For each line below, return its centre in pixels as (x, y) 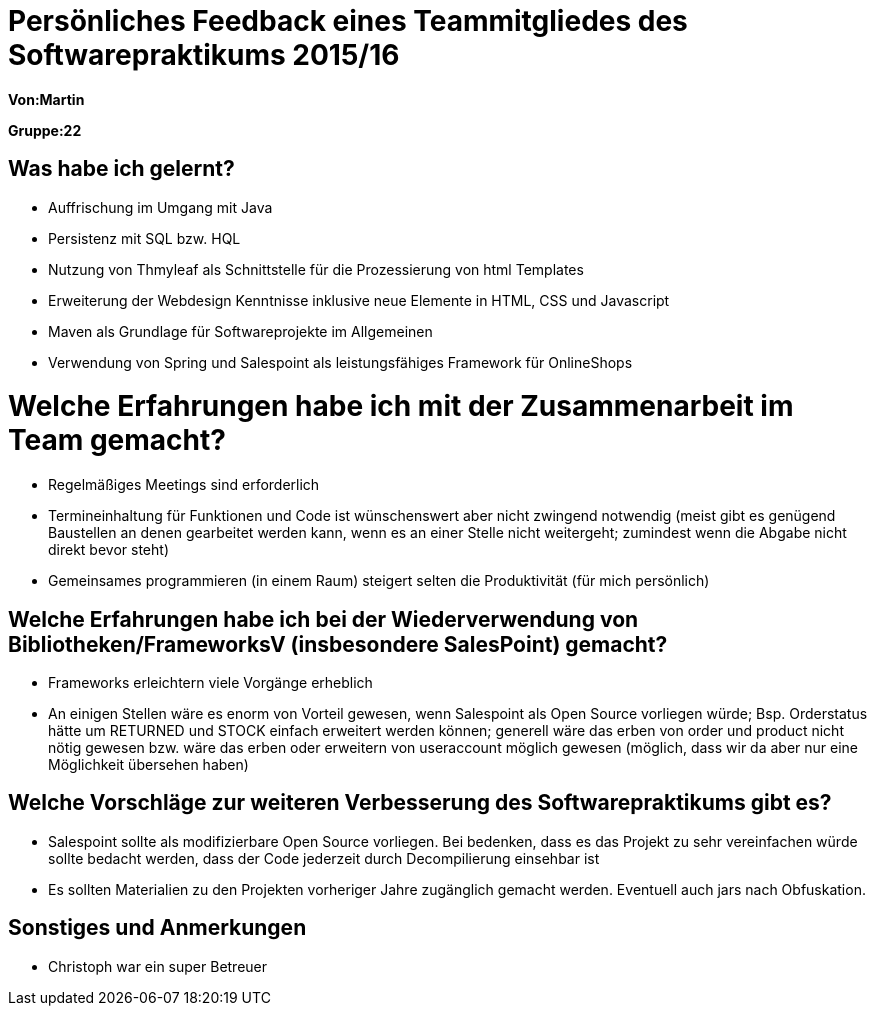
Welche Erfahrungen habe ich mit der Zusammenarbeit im (401, 406)
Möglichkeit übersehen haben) (148, 764)
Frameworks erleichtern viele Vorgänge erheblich (210, 682)
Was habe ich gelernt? (121, 169)
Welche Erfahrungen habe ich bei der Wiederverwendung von (323, 619)
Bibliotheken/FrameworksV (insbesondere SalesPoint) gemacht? (338, 644)
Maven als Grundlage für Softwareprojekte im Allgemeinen (240, 331)
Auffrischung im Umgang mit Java (160, 207)
